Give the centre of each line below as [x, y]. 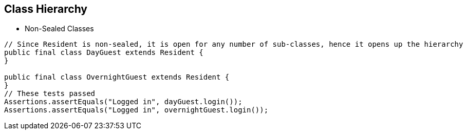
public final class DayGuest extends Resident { [104, 53]
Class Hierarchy [46, 9]
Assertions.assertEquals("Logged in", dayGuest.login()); [123, 102]
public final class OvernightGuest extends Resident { [117, 77]
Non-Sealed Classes [59, 29]
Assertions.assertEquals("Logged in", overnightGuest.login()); [136, 110]
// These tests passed [50, 94]
